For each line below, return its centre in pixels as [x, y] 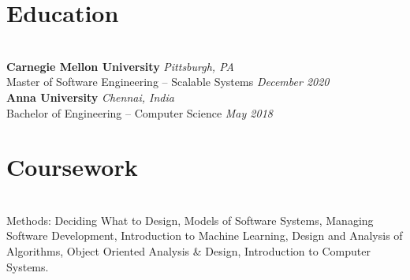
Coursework [72, 167]
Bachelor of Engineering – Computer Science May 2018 [140, 112]
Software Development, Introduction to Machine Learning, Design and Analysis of [205, 235]
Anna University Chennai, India [90, 97]
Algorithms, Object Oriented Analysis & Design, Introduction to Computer [188, 251]
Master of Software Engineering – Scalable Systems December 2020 [168, 82]
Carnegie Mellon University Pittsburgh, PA [120, 66]
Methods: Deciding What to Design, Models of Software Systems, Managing [190, 220]
